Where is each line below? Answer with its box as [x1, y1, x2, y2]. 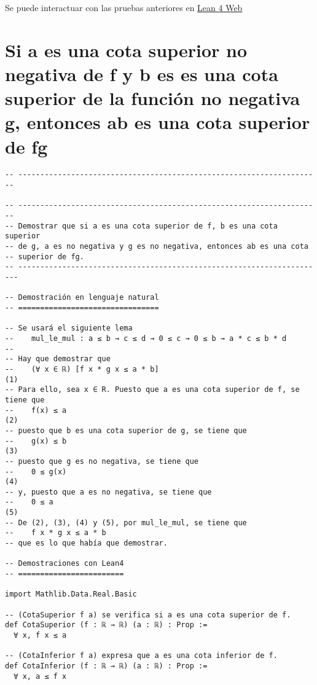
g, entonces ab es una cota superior [5, 109, 310, 135]
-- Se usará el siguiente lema [5, 324, 133, 333]
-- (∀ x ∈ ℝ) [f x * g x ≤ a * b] [5, 364, 159, 374]
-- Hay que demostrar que [5, 354, 111, 364]
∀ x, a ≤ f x [14, 671, 67, 681]
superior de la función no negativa [5, 85, 300, 111]
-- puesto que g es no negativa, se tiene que [5, 456, 198, 466]
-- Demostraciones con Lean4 [5, 559, 124, 568]
